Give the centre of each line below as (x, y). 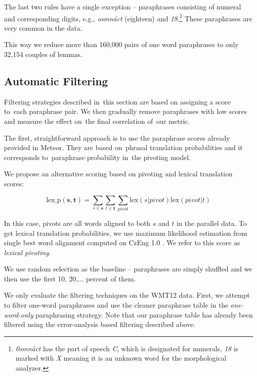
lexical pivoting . (27, 252)
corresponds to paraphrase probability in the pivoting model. (97, 157)
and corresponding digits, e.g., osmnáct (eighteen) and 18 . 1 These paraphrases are (128, 17)
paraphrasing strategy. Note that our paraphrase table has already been (144, 314)
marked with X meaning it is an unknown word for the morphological (121, 358)
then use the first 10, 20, (41, 278)
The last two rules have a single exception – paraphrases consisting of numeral (123, 6)
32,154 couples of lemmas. (43, 54)
